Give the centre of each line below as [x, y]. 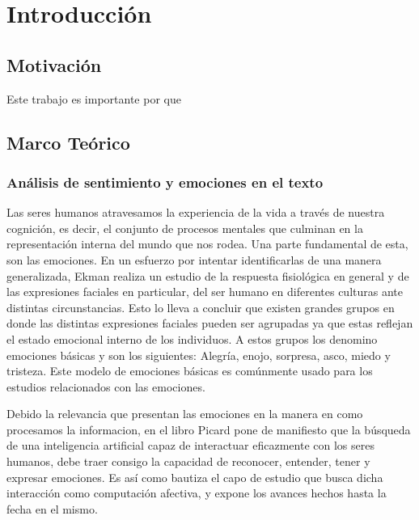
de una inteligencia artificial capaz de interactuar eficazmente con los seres [190, 445]
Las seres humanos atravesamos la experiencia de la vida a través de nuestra [196, 212]
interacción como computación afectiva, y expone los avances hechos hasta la [197, 493]
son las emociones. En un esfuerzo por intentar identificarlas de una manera [194, 259]
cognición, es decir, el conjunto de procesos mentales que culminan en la [185, 228]
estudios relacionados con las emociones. [106, 386]
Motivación [54, 64]
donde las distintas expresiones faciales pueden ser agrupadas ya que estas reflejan [210, 323]
